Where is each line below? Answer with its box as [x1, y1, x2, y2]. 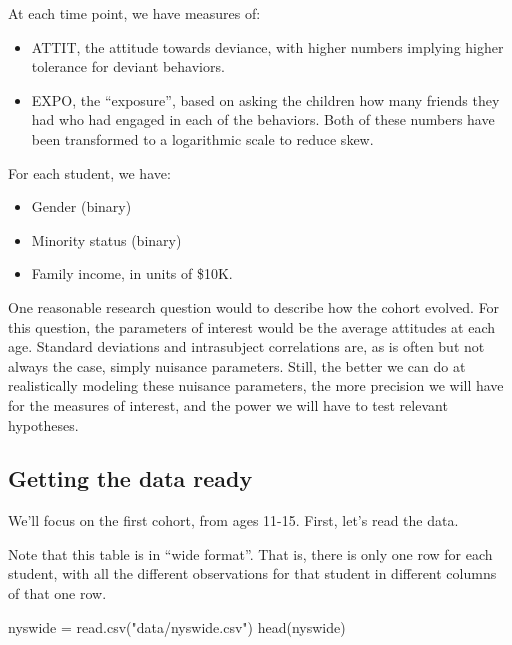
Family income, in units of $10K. [31, 263, 233, 284]
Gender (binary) [31, 196, 132, 217]
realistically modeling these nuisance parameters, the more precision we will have [8, 375, 504, 396]
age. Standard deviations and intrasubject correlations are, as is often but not [8, 336, 485, 357]
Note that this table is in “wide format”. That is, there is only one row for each [8, 543, 493, 564]
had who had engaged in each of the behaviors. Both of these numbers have [31, 109, 495, 130]
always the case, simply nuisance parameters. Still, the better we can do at [8, 355, 466, 376]
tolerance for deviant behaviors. [31, 56, 225, 77]
